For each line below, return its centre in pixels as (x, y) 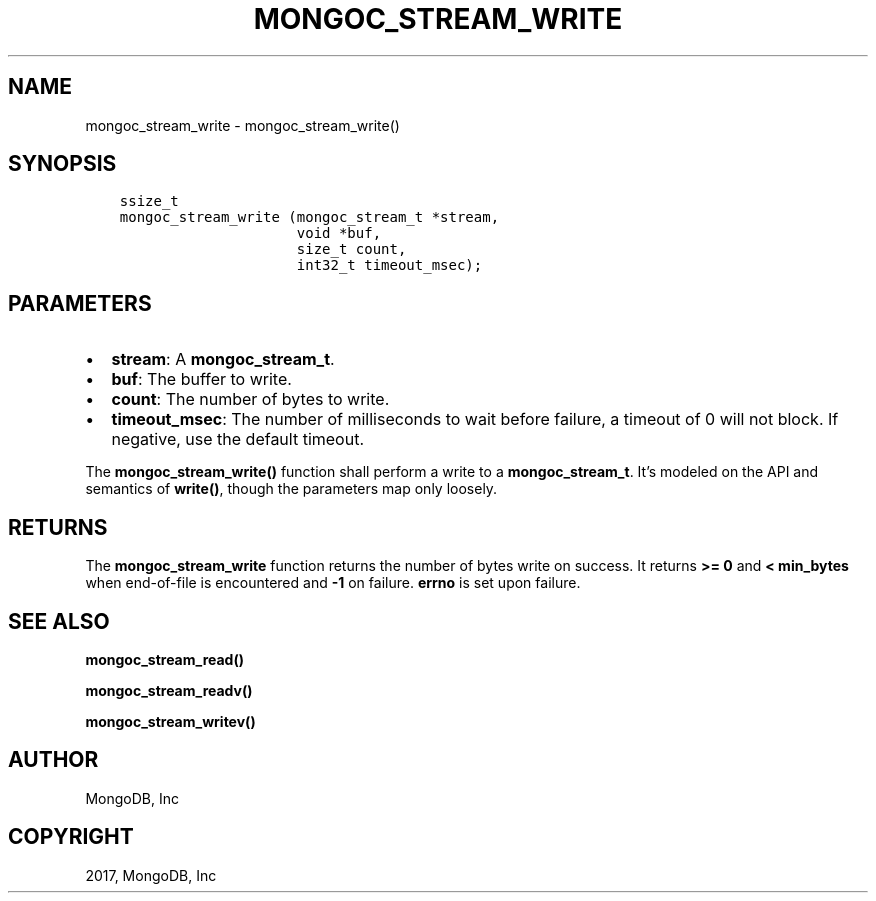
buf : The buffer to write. (201, 379)
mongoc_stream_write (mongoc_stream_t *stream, (309, 217)
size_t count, (351, 249)
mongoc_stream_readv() (169, 690)
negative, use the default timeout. (238, 439)
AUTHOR (53, 760)
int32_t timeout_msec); (389, 265)
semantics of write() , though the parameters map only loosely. (291, 489)
